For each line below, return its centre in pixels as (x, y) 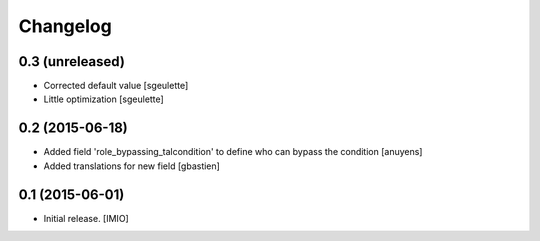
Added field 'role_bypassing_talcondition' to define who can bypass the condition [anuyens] (233, 152)
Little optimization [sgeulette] (103, 99)
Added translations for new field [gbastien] (131, 166)
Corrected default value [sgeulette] (116, 86)
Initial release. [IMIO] (86, 218)
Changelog (65, 26)
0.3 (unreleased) (71, 61)
